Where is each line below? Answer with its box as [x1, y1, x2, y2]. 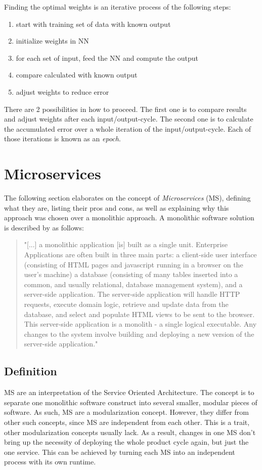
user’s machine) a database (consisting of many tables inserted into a [24, 269, 238, 280]
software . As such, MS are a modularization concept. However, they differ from [4, 407, 249, 417]
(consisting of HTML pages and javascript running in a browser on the [24, 259, 243, 269]
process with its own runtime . [4, 456, 96, 467]
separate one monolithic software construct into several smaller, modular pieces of [4, 397, 257, 407]
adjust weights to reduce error [16, 86, 109, 97]
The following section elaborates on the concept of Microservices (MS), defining [4, 192, 251, 203]
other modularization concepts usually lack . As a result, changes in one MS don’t [4, 426, 256, 437]
